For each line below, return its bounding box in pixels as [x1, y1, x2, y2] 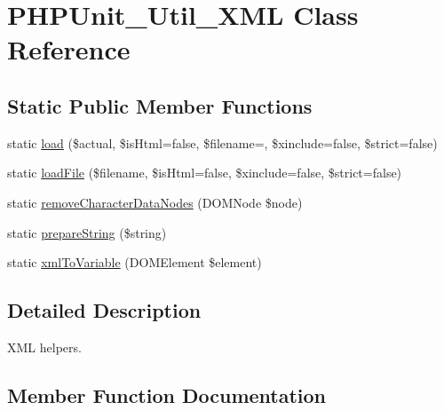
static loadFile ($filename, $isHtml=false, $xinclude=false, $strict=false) [7, 163, 402, 182]
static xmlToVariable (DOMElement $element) [7, 253, 262, 272]
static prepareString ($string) [7, 223, 167, 241]
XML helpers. [7, 337, 82, 356]
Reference [7, 31, 131, 67]
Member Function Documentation [7, 381, 327, 408]
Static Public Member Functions [7, 91, 313, 119]
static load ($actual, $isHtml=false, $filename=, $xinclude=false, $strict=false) [7, 133, 438, 152]
